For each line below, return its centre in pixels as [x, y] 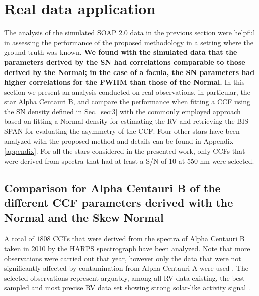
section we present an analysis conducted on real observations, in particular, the [127, 91]
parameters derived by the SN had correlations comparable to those [125, 62]
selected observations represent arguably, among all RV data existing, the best [124, 278]
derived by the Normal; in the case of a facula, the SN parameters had [129, 72]
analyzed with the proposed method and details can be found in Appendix [119, 141]
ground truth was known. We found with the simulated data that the [121, 52]
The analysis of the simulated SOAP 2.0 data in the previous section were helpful [130, 32]
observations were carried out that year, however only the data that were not [123, 258]
